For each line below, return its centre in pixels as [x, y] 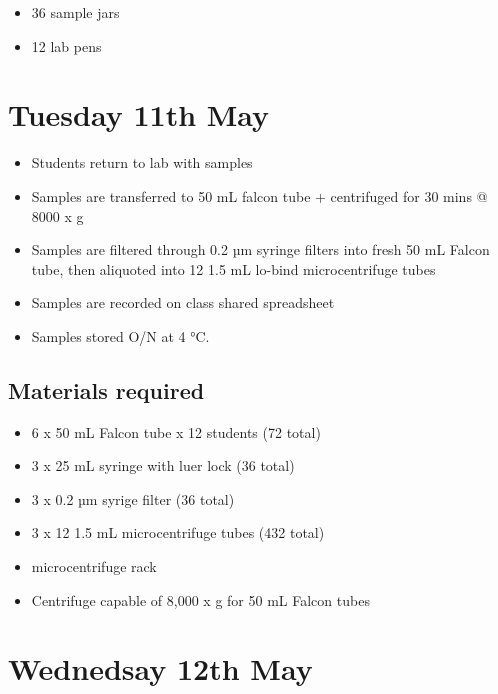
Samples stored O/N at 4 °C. [120, 335]
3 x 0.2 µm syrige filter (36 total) [133, 498]
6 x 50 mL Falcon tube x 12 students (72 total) [176, 431]
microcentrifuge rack [94, 566]
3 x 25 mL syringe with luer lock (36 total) [163, 465]
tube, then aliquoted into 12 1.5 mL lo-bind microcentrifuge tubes [233, 268]
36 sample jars [75, 12]
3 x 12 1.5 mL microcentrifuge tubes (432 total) [178, 532]
